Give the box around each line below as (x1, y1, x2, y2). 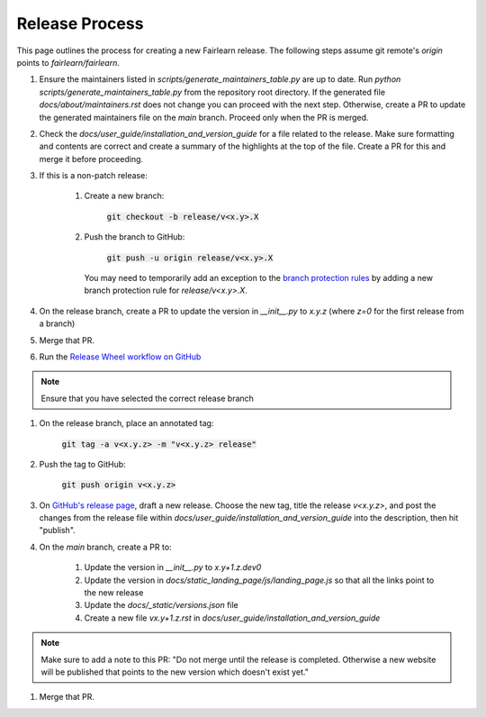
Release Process (16, 14, 144, 33)
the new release (84, 587, 144, 598)
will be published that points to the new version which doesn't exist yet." (40, 667, 310, 677)
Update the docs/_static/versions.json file (84, 600, 238, 611)
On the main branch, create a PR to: (39, 541, 172, 552)
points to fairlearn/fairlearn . (16, 57, 121, 68)
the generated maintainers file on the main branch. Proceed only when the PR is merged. (39, 112, 369, 123)
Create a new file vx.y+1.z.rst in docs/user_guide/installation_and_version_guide (84, 613, 381, 623)
